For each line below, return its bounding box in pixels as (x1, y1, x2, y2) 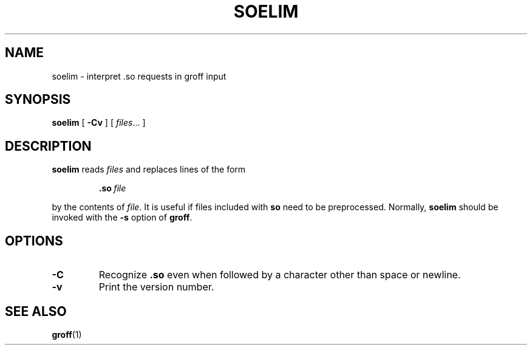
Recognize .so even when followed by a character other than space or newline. (98, 269, 461, 281)
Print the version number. (98, 281, 214, 293)
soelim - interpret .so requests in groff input (52, 70, 227, 81)
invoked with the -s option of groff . (52, 212, 193, 223)
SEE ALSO (5, 303, 67, 319)
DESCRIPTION (5, 138, 92, 154)
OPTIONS (5, 233, 63, 249)
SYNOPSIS (5, 92, 71, 108)
